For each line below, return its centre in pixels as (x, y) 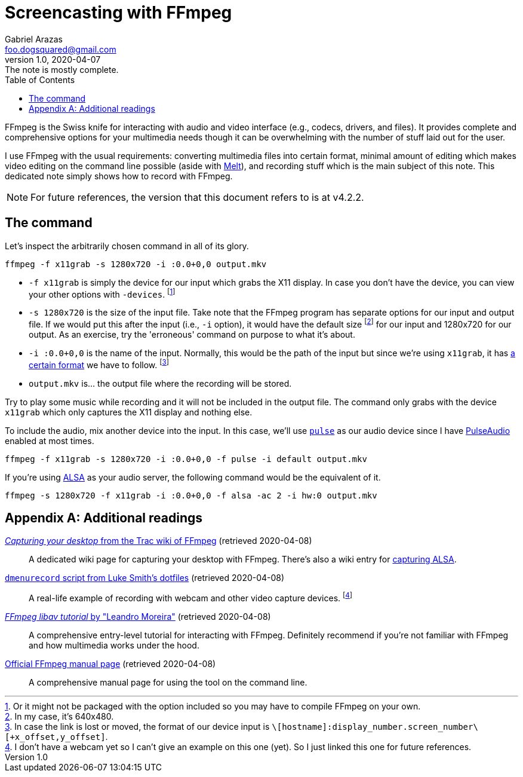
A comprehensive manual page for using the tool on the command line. (168, 683)
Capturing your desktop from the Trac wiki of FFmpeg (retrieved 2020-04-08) (159, 541)
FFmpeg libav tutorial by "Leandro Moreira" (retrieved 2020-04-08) (138, 617)
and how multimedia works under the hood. (114, 646)
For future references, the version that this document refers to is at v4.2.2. (197, 197)
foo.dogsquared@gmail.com (61, 49)
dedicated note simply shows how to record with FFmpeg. (119, 176)
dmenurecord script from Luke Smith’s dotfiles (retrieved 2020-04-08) (145, 578)
